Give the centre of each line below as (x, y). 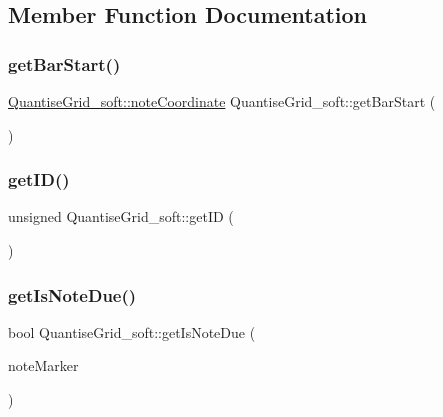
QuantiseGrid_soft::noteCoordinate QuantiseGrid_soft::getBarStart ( (222, 101)
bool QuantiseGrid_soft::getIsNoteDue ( (132, 331)
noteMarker (43, 365)
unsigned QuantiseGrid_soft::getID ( (121, 216)
